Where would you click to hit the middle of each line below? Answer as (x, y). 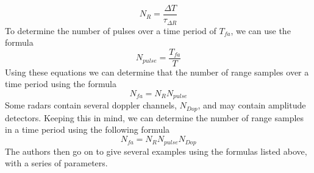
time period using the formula (61, 84)
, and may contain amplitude (252, 105)
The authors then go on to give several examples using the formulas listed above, (156, 151)
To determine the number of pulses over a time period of (111, 30)
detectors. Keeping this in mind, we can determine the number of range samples (155, 117)
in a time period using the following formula (87, 129)
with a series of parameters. (56, 163)
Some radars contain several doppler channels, (91, 105)
